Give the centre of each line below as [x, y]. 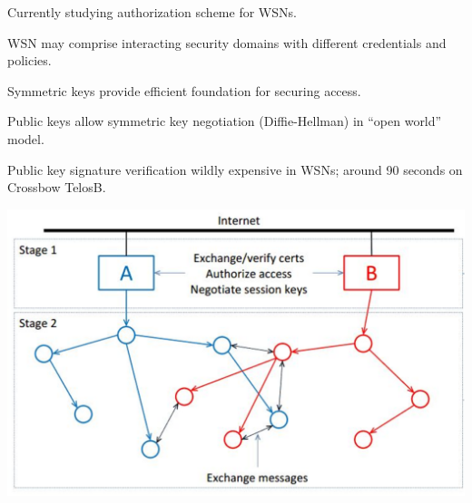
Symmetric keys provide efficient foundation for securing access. [184, 90]
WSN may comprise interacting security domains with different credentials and [227, 42]
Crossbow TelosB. [57, 187]
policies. [29, 60]
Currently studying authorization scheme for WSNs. [152, 12]
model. [26, 138]
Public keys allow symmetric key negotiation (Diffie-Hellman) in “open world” [225, 121]
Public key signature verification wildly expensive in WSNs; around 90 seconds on [235, 169]
